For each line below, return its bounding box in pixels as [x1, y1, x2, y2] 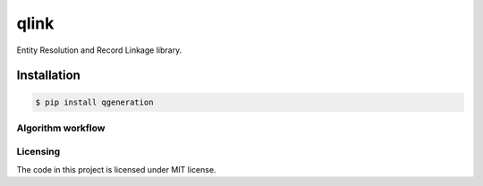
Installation [16, 68, 80, 83]
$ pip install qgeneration [35, 97, 154, 107]
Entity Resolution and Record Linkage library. [16, 45, 182, 55]
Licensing [16, 146, 61, 158]
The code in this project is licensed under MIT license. [16, 164, 216, 174]
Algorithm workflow [16, 122, 106, 134]
